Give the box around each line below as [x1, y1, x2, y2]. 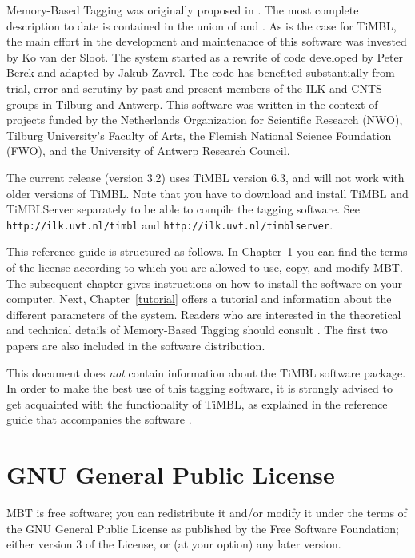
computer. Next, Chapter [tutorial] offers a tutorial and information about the [6, 290, 392, 307]
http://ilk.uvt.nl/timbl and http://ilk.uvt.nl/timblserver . [6, 216, 333, 233]
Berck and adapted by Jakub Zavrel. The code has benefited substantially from [6, 64, 395, 81]
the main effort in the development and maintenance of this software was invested [6, 33, 407, 50]
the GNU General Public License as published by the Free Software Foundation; [6, 520, 399, 536]
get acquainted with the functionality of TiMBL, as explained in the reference [6, 395, 388, 412]
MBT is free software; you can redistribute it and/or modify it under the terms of [6, 504, 407, 521]
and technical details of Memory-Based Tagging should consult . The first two [6, 321, 388, 338]
